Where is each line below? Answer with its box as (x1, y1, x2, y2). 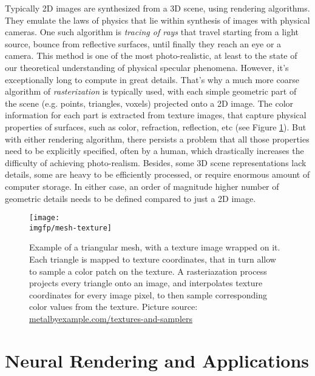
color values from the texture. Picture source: (29, 300, 198, 313)
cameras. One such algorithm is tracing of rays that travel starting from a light (5, 25, 299, 38)
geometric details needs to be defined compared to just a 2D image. (5, 192, 256, 204)
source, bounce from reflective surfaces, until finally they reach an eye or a (5, 37, 282, 50)
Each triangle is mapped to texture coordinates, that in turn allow (29, 253, 276, 265)
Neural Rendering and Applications (5, 347, 310, 372)
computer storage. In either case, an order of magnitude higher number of (5, 180, 279, 192)
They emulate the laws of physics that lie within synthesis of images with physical (5, 13, 310, 26)
